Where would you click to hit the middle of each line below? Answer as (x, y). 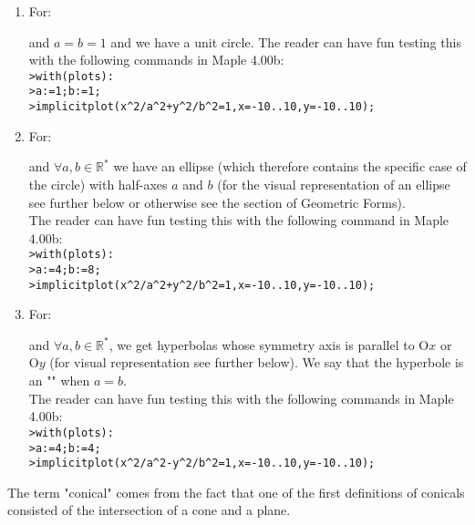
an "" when (59, 381)
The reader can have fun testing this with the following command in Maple (239, 220)
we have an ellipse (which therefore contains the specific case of (290, 166)
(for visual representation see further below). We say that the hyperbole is (257, 362)
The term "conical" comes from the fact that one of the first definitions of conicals (236, 492)
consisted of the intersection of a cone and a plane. (149, 510)
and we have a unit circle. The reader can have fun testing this (286, 41)
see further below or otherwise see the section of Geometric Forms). (217, 202)
